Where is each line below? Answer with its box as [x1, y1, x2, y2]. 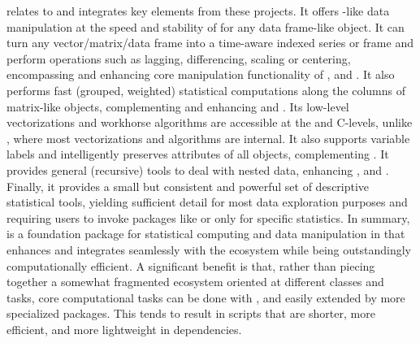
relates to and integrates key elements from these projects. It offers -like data [6, 2, 390, 19]
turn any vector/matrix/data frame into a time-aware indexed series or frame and [6, 34, 414, 51]
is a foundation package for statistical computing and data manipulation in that [6, 225, 405, 242]
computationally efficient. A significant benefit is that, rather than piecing [6, 257, 375, 274]
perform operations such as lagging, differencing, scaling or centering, [6, 50, 351, 67]
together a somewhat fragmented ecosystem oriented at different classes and [6, 273, 384, 290]
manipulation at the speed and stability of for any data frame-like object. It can [6, 18, 405, 35]
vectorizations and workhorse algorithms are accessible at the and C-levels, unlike [6, 114, 413, 131]
